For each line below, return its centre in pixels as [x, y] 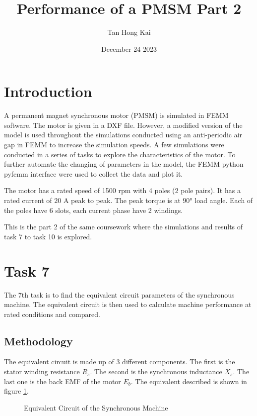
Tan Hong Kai [129, 32]
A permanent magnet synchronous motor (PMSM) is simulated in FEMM [116, 115]
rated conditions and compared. [52, 314]
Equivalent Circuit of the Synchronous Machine [96, 407]
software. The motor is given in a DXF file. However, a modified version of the [123, 125]
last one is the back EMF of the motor [63, 381]
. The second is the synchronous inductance [156, 371]
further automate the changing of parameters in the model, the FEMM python [124, 164]
